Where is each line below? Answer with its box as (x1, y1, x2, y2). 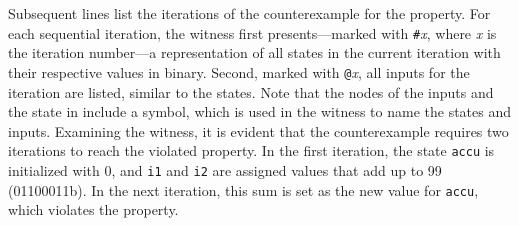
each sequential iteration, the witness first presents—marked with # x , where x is (8, 22, 497, 43)
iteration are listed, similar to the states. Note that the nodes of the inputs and (8, 81, 494, 102)
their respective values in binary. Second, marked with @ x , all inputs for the (8, 61, 470, 82)
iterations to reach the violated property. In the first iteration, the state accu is (8, 140, 495, 161)
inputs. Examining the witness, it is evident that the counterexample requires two (8, 120, 509, 141)
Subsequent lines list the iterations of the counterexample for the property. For (8, 3, 491, 23)
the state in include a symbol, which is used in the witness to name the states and (8, 101, 512, 122)
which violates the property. (8, 199, 179, 220)
